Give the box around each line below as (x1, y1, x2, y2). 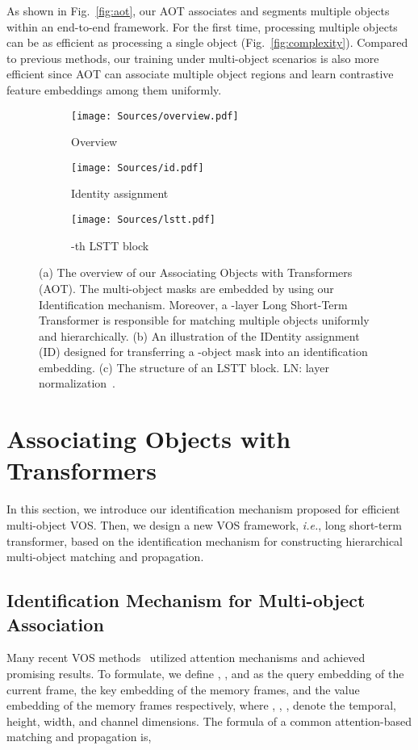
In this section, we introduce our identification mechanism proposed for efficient (6, 501, 400, 517)
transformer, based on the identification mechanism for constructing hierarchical (6, 532, 403, 549)
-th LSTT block (71, 237, 149, 253)
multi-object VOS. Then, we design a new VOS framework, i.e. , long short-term (6, 516, 402, 533)
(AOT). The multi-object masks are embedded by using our (39, 279, 334, 296)
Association (6, 611, 104, 636)
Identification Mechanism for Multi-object (6, 588, 366, 613)
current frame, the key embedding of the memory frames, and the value (6, 681, 360, 698)
